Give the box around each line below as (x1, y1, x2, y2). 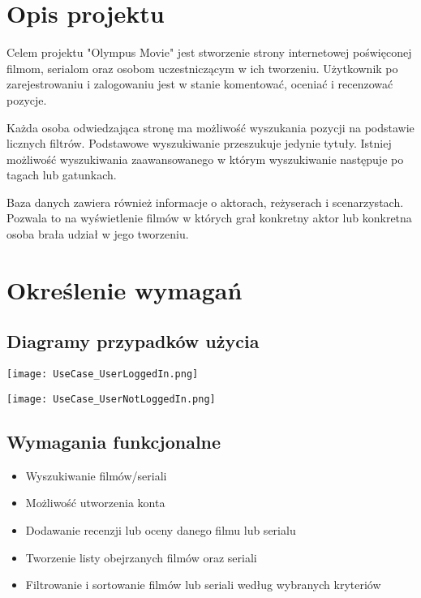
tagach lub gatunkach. (6, 166, 117, 183)
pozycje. (6, 91, 47, 108)
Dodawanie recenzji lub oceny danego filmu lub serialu (25, 521, 296, 538)
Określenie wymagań (6, 273, 243, 306)
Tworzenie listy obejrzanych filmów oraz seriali (25, 549, 257, 566)
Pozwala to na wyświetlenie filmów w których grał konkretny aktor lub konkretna (6, 209, 412, 226)
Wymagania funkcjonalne (6, 428, 221, 454)
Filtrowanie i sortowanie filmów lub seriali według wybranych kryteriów (25, 576, 381, 593)
